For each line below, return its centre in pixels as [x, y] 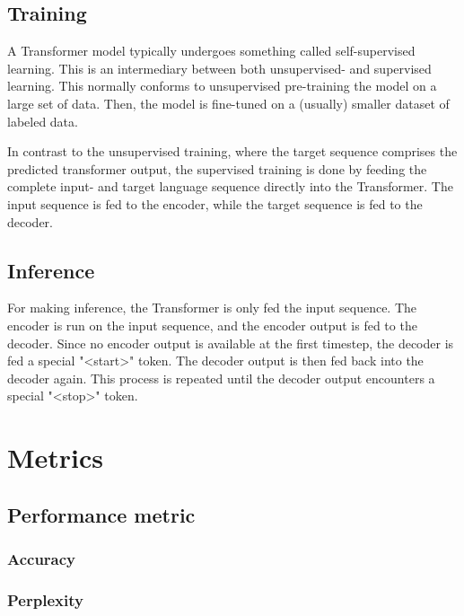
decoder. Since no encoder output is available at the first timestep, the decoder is [231, 343]
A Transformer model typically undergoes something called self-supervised [211, 51]
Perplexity [45, 599]
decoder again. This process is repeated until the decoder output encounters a [221, 378]
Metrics [56, 458]
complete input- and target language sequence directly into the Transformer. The [230, 186]
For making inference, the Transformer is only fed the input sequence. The [212, 308]
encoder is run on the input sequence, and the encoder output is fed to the [212, 325]
